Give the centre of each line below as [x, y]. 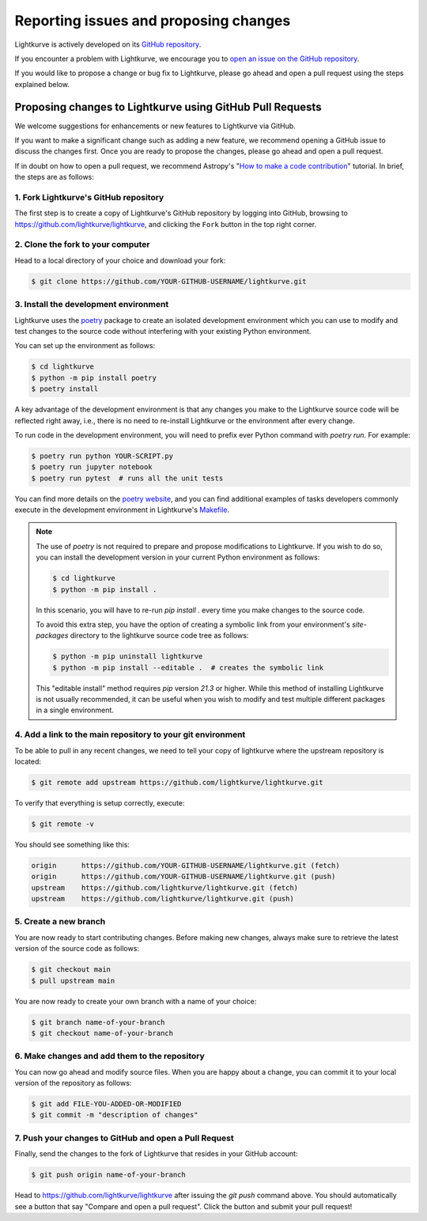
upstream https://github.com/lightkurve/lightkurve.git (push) [162, 899]
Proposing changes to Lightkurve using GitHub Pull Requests [168, 107]
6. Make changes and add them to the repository [110, 1056]
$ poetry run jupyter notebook [92, 467]
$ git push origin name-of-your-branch [108, 1175]
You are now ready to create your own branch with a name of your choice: [136, 1001]
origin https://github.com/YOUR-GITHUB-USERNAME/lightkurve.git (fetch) [185, 865]
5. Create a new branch [60, 922]
